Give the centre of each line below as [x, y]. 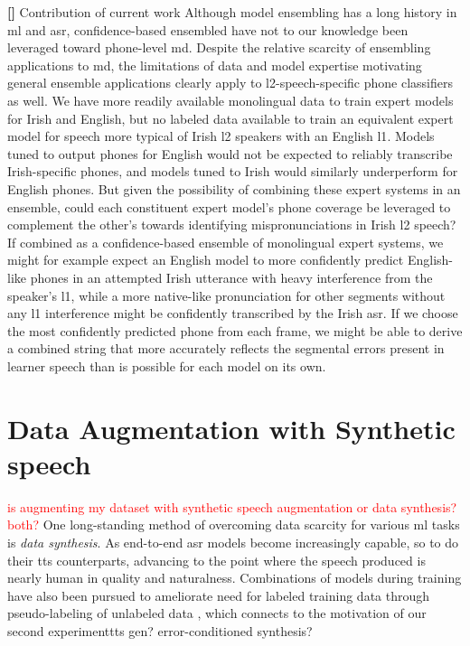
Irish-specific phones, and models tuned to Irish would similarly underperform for [233, 171]
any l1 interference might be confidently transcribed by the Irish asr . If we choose [233, 313]
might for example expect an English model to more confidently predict [206, 260]
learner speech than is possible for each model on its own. [167, 365]
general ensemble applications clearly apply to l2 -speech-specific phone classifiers [230, 83]
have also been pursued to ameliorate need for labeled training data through [219, 595]
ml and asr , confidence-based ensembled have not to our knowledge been [208, 29]
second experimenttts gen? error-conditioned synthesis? [160, 630]
